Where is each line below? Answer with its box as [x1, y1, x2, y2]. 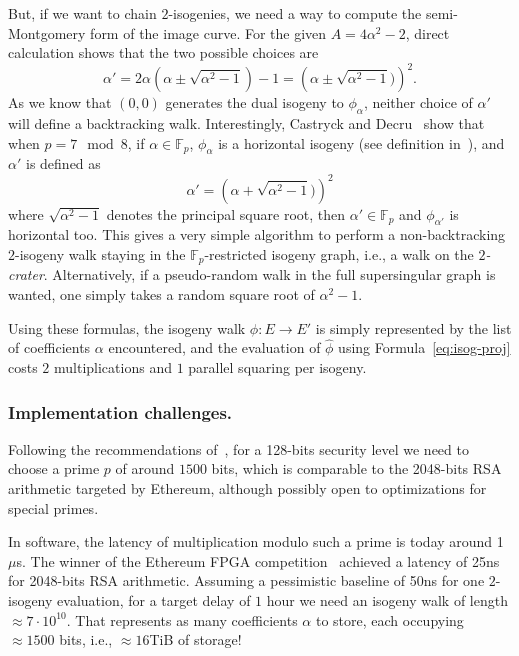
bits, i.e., [59, 629, 113, 650]
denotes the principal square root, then [106, 203, 346, 224]
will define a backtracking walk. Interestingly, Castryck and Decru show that [8, 113, 485, 134]
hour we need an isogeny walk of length [266, 589, 508, 610]
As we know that [8, 92, 112, 113]
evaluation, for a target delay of [57, 589, 251, 610]
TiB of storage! [149, 629, 242, 650]
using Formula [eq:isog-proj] [338, 337, 511, 358]
